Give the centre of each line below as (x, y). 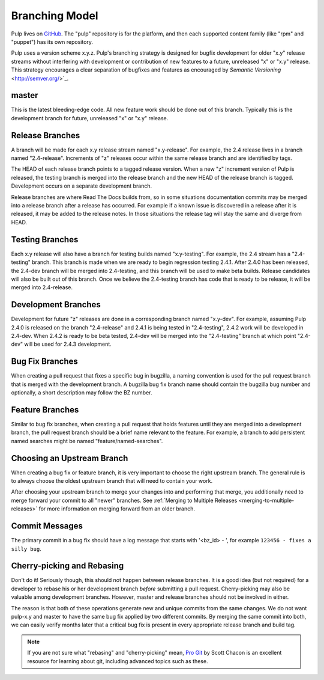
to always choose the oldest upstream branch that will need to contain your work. (112, 481)
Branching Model (55, 16)
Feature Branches (45, 410)
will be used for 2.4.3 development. (68, 344)
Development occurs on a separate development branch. (82, 186)
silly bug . (26, 549)
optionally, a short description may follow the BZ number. (82, 393)
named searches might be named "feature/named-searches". (87, 441)
